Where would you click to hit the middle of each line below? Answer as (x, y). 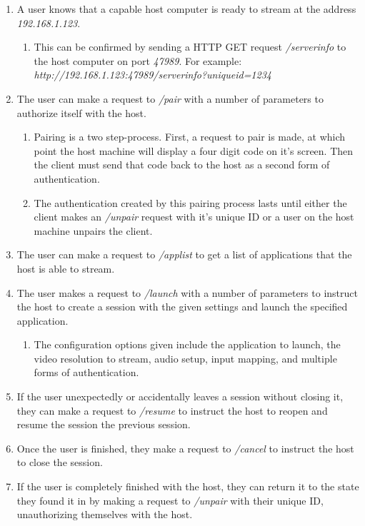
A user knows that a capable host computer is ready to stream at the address (186, 9)
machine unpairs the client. (93, 230)
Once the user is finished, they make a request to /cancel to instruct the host (185, 448)
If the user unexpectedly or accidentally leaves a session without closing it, (180, 396)
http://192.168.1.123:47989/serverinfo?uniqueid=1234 (152, 75)
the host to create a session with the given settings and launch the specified (182, 307)
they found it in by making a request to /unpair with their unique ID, (170, 500)
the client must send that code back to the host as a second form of (182, 165)
